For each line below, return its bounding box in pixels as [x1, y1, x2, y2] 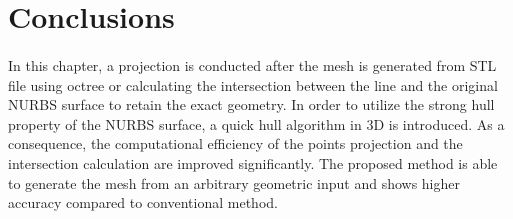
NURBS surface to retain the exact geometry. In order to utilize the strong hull [8, 94, 495, 115]
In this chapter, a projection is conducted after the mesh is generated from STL [8, 54, 497, 75]
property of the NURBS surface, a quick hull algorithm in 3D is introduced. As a [8, 113, 505, 134]
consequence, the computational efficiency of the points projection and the [8, 133, 463, 154]
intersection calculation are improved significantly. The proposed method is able [8, 152, 498, 173]
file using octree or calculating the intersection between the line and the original [8, 74, 498, 95]
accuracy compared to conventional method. [8, 192, 278, 213]
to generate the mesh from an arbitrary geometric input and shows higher [8, 172, 461, 193]
